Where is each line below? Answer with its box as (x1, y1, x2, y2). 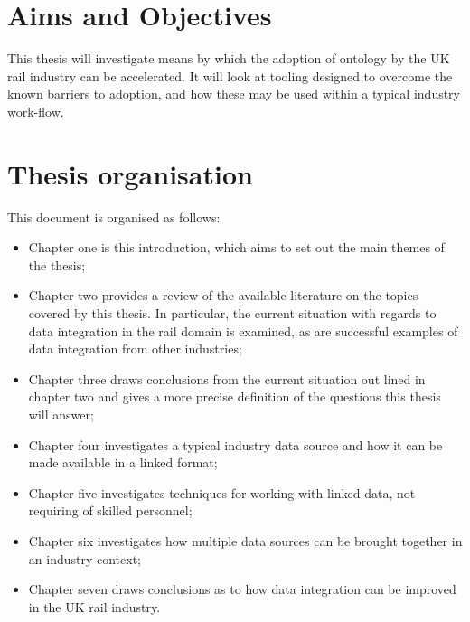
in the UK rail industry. (28, 597, 161, 616)
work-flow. (7, 101, 64, 120)
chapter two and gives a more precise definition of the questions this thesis (28, 387, 441, 406)
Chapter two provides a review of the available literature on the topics (28, 286, 418, 305)
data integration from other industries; (28, 339, 242, 358)
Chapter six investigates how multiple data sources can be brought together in (28, 531, 463, 550)
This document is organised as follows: (7, 207, 221, 226)
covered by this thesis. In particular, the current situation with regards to (28, 304, 437, 322)
